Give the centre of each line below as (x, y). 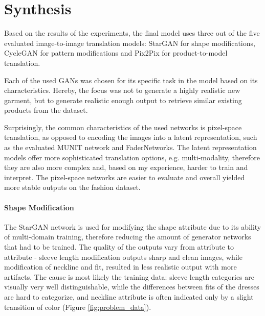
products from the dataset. (46, 110)
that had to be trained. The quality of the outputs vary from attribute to (119, 247)
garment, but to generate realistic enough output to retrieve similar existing (123, 100)
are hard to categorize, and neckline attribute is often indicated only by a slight (129, 296)
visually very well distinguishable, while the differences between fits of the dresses (132, 287)
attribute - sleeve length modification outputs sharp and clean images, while (123, 257)
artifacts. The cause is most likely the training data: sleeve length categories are (129, 276)
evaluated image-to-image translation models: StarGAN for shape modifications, (130, 43)
